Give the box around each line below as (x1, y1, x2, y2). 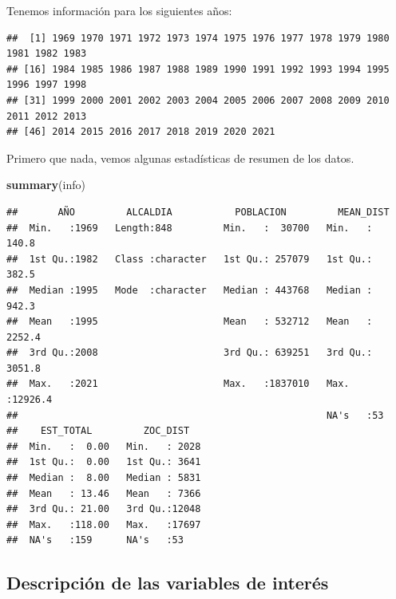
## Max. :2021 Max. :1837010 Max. (6, 378, 350, 390)
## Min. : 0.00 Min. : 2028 (6, 440, 201, 452)
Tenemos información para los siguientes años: (6, 2, 232, 18)
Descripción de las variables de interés (6, 570, 329, 595)
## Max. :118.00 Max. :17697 (6, 518, 201, 530)
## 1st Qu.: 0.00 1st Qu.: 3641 (6, 456, 201, 468)
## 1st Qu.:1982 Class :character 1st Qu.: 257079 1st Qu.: (6, 253, 373, 265)
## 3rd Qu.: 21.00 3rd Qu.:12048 (6, 503, 201, 515)
